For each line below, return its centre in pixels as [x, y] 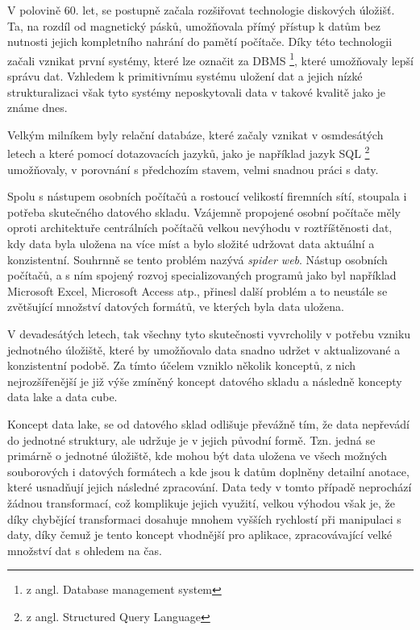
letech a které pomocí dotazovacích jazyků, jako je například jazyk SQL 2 [189, 152]
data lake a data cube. [62, 397]
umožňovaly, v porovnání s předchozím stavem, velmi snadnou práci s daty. [193, 169]
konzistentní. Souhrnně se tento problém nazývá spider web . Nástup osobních [198, 259]
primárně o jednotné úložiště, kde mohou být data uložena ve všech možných [198, 456]
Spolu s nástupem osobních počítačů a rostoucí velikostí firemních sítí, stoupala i [207, 196]
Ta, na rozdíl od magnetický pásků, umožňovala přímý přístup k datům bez [194, 25]
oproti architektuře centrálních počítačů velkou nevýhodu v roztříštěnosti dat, [200, 228]
